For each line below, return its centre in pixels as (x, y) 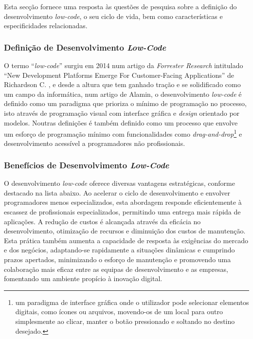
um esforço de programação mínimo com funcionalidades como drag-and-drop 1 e (123, 133)
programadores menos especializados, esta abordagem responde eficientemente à (123, 202)
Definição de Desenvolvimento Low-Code (85, 47)
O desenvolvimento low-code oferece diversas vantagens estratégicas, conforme (119, 183)
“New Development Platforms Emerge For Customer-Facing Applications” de (119, 75)
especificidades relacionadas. (46, 26)
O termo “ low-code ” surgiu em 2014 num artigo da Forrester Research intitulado (124, 65)
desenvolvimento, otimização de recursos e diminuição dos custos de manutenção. (125, 231)
